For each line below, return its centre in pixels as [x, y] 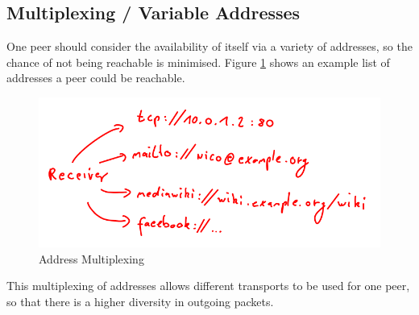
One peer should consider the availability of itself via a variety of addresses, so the [209, 46]
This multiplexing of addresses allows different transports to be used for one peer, [208, 286]
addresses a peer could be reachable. [96, 78]
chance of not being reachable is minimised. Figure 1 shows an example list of [198, 62]
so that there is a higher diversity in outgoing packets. [140, 301]
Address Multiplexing [91, 258]
